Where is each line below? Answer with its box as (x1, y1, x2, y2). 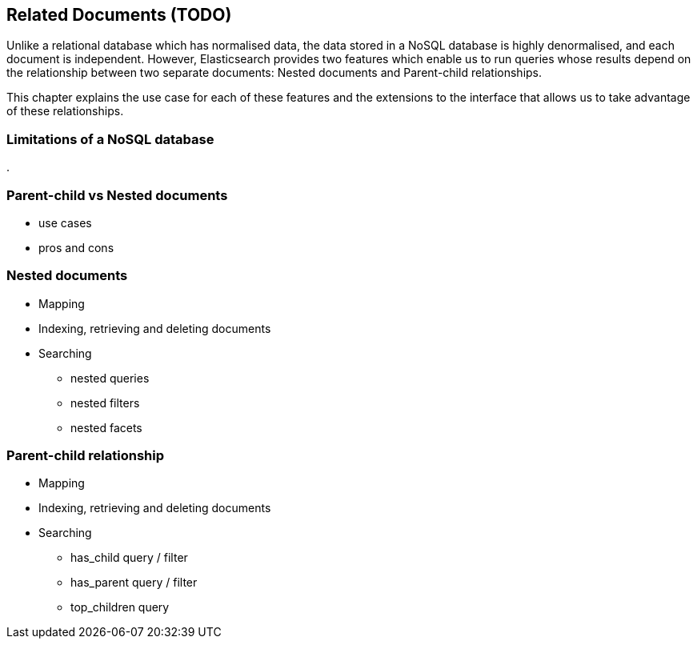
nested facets (70, 420, 142, 435)
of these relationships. (6, 104, 124, 118)
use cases (38, 215, 92, 230)
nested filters (70, 395, 140, 410)
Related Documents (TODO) (6, 5, 232, 25)
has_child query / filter (70, 551, 188, 565)
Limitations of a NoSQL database (6, 130, 214, 147)
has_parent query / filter (70, 575, 198, 590)
